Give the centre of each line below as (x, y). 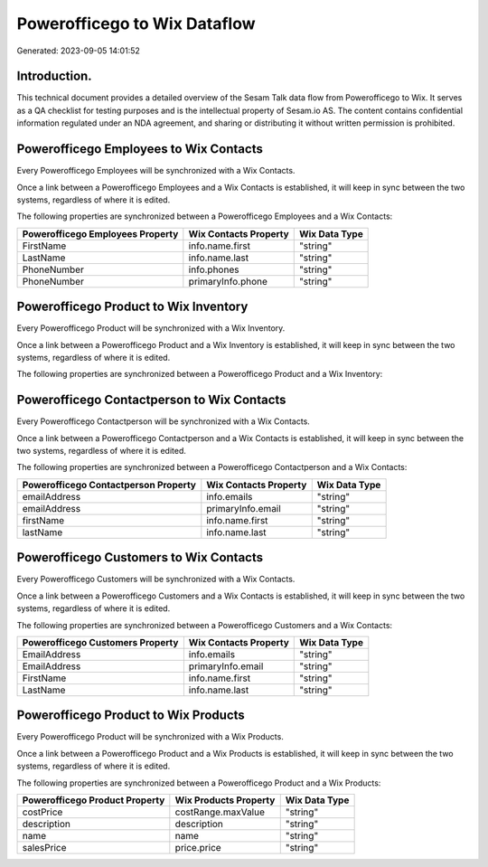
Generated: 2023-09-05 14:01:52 (78, 51)
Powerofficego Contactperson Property (109, 485)
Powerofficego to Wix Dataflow (136, 24)
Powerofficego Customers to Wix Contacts (140, 557)
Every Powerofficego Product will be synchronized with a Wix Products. (150, 737)
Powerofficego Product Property (94, 800)
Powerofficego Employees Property (100, 233)
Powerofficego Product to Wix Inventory (132, 307)
